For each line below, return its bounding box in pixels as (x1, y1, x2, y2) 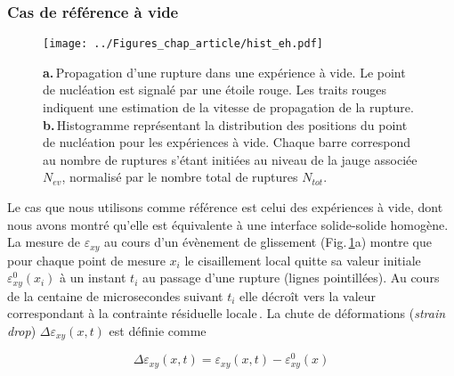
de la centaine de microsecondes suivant (7, 286, 223, 305)
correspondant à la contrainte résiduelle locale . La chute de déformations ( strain (7, 304, 446, 323)
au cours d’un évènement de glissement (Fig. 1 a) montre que (104, 233, 433, 251)
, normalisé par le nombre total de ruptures (61, 168, 298, 186)
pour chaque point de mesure (7, 250, 166, 269)
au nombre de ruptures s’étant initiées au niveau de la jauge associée (43, 150, 418, 168)
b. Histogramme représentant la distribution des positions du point (43, 115, 408, 134)
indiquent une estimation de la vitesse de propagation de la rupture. (43, 98, 414, 117)
